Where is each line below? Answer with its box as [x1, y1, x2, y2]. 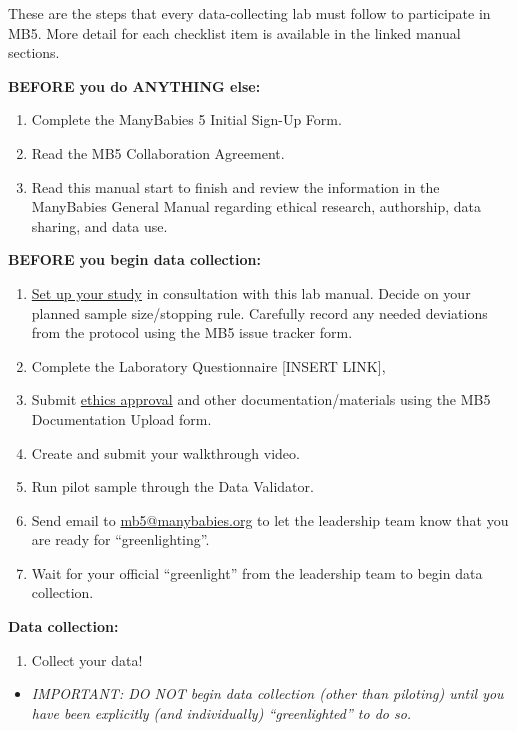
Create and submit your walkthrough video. [31, 442, 300, 463]
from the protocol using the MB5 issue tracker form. [31, 322, 353, 343]
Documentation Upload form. [31, 408, 212, 429]
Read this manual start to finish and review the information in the [31, 176, 440, 197]
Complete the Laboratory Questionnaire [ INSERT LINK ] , [31, 355, 386, 376]
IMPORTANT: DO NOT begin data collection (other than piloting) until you [31, 683, 504, 704]
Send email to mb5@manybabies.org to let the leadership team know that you [31, 509, 509, 530]
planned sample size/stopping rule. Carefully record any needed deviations [31, 302, 488, 323]
